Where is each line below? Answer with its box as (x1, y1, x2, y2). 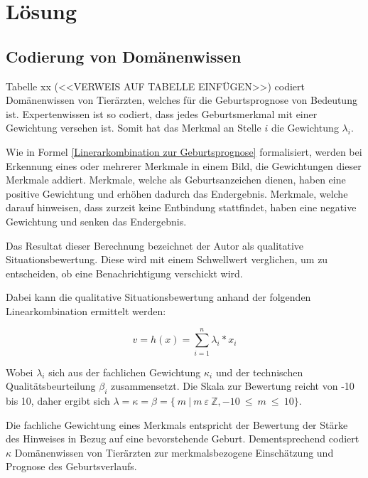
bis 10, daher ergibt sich (6, 393, 110, 408)
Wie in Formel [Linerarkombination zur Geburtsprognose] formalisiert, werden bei (6, 144, 362, 159)
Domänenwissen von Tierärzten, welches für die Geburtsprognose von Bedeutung (6, 92, 357, 107)
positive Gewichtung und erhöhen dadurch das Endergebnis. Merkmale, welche (6, 186, 348, 201)
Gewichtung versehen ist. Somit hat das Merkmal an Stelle (6, 120, 261, 135)
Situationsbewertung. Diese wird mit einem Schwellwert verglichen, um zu (6, 252, 328, 267)
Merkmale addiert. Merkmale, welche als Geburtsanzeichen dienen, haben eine (6, 172, 346, 187)
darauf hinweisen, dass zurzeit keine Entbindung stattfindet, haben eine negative (6, 200, 357, 215)
